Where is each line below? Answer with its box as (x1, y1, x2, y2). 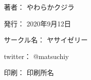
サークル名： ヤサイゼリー (4, 35, 88, 45)
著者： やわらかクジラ (4, 2, 74, 12)
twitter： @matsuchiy (4, 51, 69, 61)
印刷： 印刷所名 (4, 67, 54, 78)
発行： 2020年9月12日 (4, 18, 71, 28)
